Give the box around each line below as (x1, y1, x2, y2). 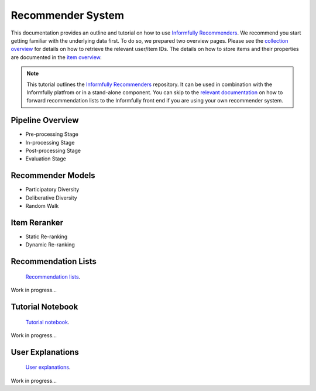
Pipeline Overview (11, 115, 79, 125)
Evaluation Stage (25, 155, 67, 162)
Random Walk (25, 203, 59, 210)
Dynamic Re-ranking (25, 241, 75, 248)
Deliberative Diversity (25, 194, 77, 201)
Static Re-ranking (25, 233, 68, 240)
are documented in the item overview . (11, 53, 102, 61)
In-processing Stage (25, 139, 75, 146)
